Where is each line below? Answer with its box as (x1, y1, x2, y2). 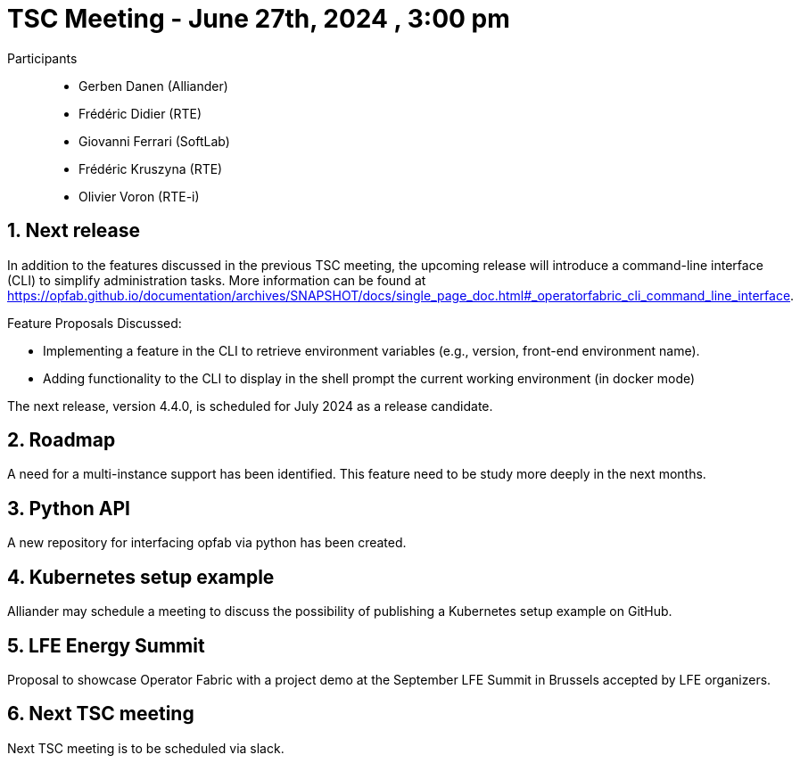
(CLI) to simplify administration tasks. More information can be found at (7, 272, 426, 288)
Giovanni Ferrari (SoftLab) (78, 133, 230, 149)
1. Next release (7, 219, 141, 242)
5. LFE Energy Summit (7, 634, 205, 657)
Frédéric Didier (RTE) (78, 105, 202, 121)
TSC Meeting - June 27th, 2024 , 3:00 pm (7, 4, 510, 34)
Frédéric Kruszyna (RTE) (78, 160, 223, 176)
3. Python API (7, 496, 130, 520)
